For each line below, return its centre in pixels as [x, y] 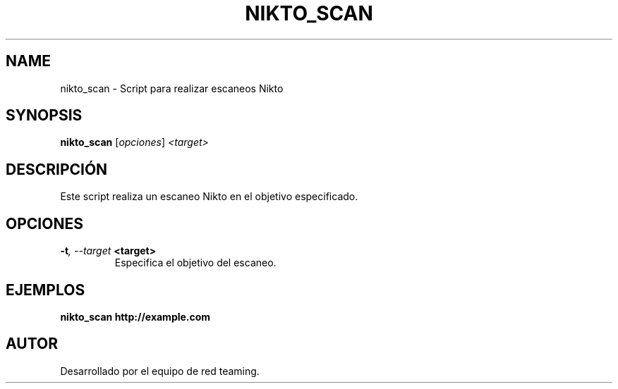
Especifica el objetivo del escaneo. [195, 263]
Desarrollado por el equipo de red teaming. [160, 371]
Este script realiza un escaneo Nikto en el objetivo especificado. [209, 197]
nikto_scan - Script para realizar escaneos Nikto [172, 88]
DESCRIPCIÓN [57, 169]
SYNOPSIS [44, 116]
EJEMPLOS [46, 290]
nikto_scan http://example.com [135, 316]
